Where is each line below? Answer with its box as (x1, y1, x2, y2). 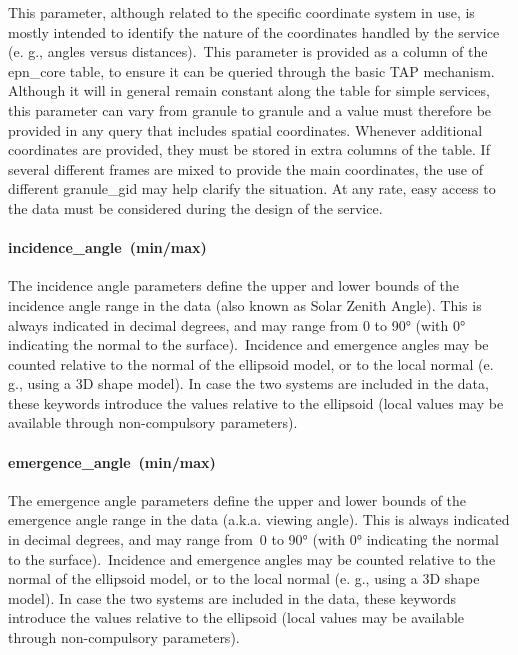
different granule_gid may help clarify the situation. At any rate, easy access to (8, 178, 496, 199)
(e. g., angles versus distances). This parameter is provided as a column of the (8, 41, 488, 62)
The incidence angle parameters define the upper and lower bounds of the (8, 275, 460, 296)
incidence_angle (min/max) (8, 237, 207, 258)
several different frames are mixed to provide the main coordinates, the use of (8, 158, 483, 179)
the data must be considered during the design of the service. (8, 197, 383, 218)
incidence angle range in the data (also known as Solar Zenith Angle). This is (8, 294, 482, 315)
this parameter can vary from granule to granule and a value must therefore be (8, 99, 492, 120)
